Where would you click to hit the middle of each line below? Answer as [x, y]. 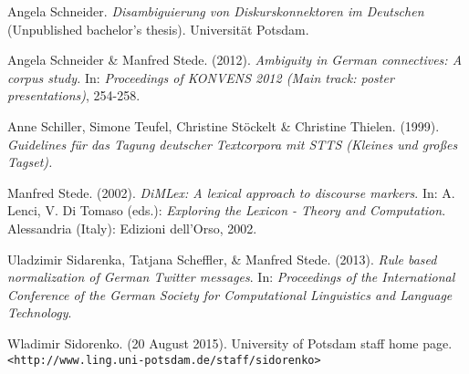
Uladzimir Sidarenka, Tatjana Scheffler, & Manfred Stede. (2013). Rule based [222, 259]
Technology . [40, 312]
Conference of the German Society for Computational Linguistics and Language [230, 294]
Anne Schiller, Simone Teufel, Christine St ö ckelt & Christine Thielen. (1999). [224, 125]
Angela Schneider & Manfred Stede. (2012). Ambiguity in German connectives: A [235, 60]
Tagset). [30, 162]
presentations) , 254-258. [74, 95]
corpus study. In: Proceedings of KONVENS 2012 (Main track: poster [201, 77]
